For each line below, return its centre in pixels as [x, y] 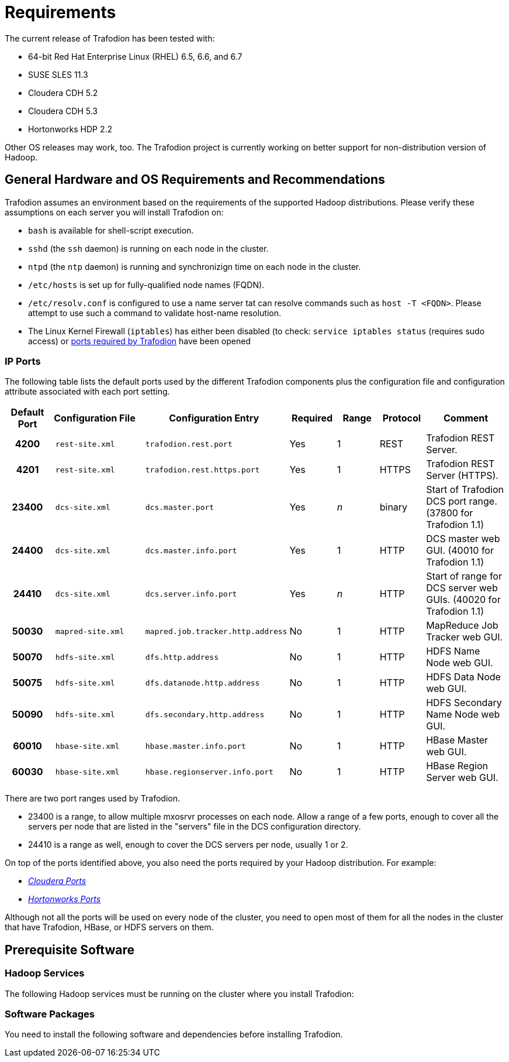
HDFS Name [453, 651]
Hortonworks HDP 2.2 [70, 129]
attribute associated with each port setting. [87, 392]
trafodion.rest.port [189, 444]
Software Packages [50, 1014]
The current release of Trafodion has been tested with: [110, 38]
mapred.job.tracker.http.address [216, 631]
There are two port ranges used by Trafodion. [93, 799]
